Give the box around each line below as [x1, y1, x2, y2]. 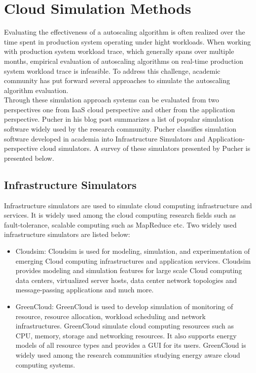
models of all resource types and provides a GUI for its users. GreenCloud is [15, 340, 246, 350]
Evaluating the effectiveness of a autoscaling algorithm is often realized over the [4, 27, 245, 37]
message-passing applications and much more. [15, 284, 154, 295]
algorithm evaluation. [4, 85, 69, 95]
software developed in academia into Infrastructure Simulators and [4, 133, 206, 143]
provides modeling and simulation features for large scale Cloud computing [15, 265, 242, 276]
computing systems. [15, 359, 75, 370]
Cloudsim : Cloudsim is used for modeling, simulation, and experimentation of [15, 246, 250, 256]
